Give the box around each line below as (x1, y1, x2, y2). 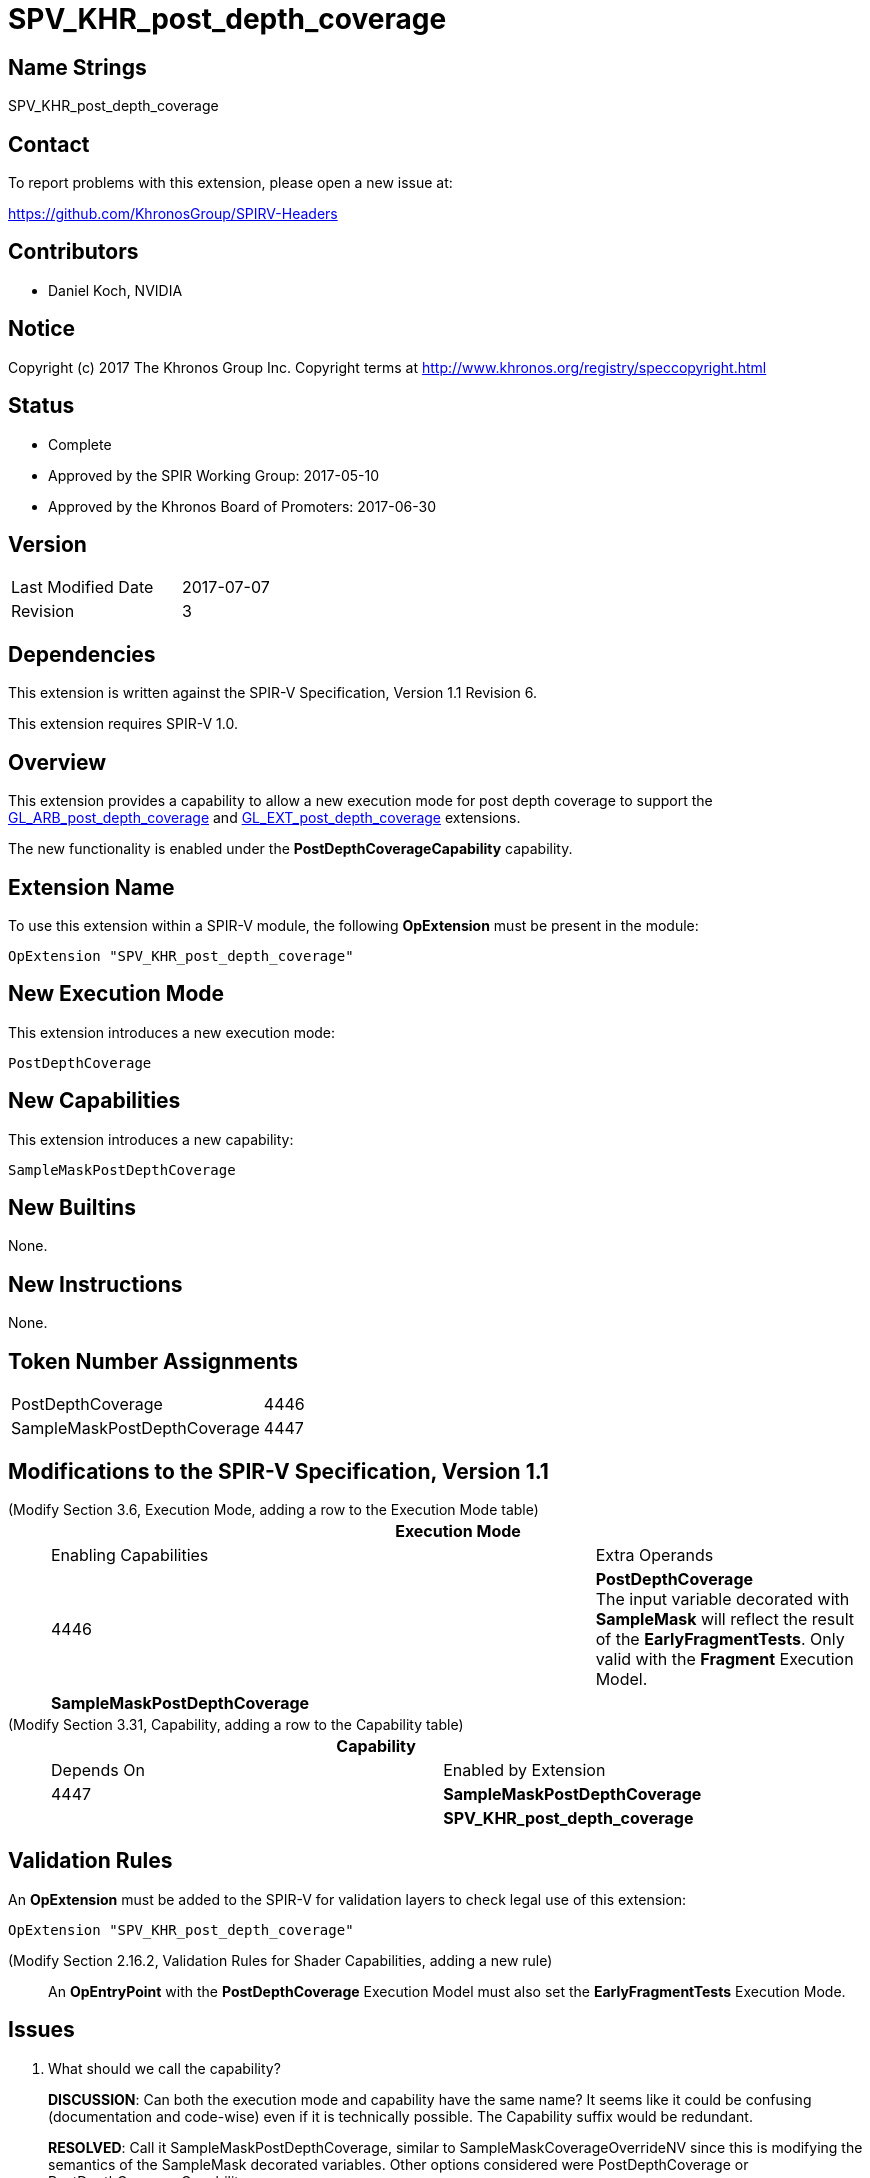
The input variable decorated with (595, 1588, 850, 1609)
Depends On (51, 1759, 145, 1780)
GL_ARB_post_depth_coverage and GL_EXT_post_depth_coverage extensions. (8, 809, 521, 827)
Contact (8, 131, 90, 157)
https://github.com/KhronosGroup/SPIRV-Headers (8, 205, 338, 223)
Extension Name (8, 874, 175, 900)
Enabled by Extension (443, 1759, 606, 1780)
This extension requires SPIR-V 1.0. (8, 715, 238, 733)
